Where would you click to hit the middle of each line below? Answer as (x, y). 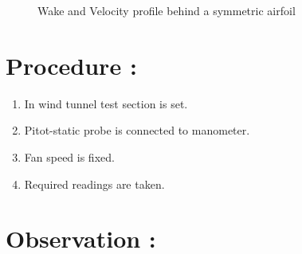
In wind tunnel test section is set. (106, 103)
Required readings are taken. (94, 184)
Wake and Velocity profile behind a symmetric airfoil (167, 10)
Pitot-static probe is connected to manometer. (137, 130)
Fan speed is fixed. (69, 156)
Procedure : (71, 65)
